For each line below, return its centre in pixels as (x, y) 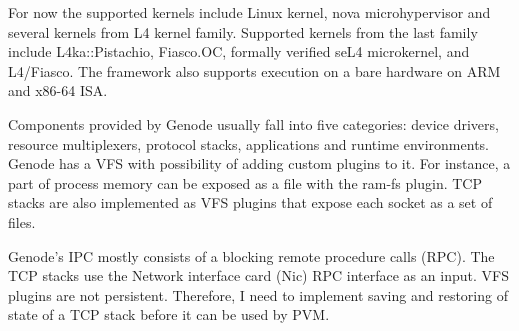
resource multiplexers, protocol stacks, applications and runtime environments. (248, 143)
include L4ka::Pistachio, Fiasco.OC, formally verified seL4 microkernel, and (239, 51)
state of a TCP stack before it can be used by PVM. (169, 314)
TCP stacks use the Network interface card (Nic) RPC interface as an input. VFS (258, 275)
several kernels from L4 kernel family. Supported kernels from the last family (243, 31)
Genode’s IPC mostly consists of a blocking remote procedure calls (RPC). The (251, 255)
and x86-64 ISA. (58, 90)
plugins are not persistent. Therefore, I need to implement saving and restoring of (258, 294)
